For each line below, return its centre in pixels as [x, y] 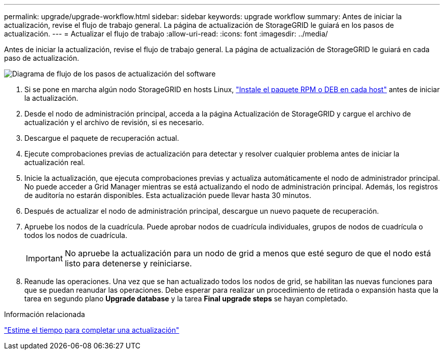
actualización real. [55, 162]
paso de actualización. [42, 58]
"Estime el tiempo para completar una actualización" [92, 330]
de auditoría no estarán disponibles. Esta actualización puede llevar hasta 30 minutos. [168, 195]
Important [44, 258]
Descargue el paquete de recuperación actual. [102, 138]
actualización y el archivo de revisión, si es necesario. [114, 122]
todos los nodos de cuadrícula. [76, 235]
